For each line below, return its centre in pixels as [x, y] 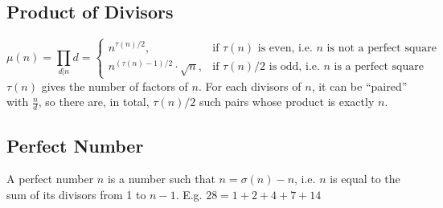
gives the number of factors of [115, 86]
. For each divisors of [250, 86]
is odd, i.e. [294, 66]
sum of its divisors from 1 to [76, 194]
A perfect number [50, 179]
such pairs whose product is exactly [287, 102]
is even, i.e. [285, 48]
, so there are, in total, [94, 102]
